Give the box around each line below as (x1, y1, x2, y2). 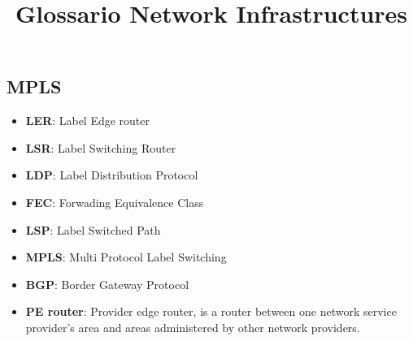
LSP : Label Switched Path (25, 221, 161, 238)
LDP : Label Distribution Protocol (25, 166, 198, 183)
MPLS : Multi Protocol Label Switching (25, 248, 227, 265)
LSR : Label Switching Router (25, 139, 176, 156)
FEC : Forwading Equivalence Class (25, 193, 204, 210)
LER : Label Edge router (25, 112, 150, 129)
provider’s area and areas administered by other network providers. (25, 318, 360, 335)
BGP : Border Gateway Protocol (25, 275, 189, 292)
